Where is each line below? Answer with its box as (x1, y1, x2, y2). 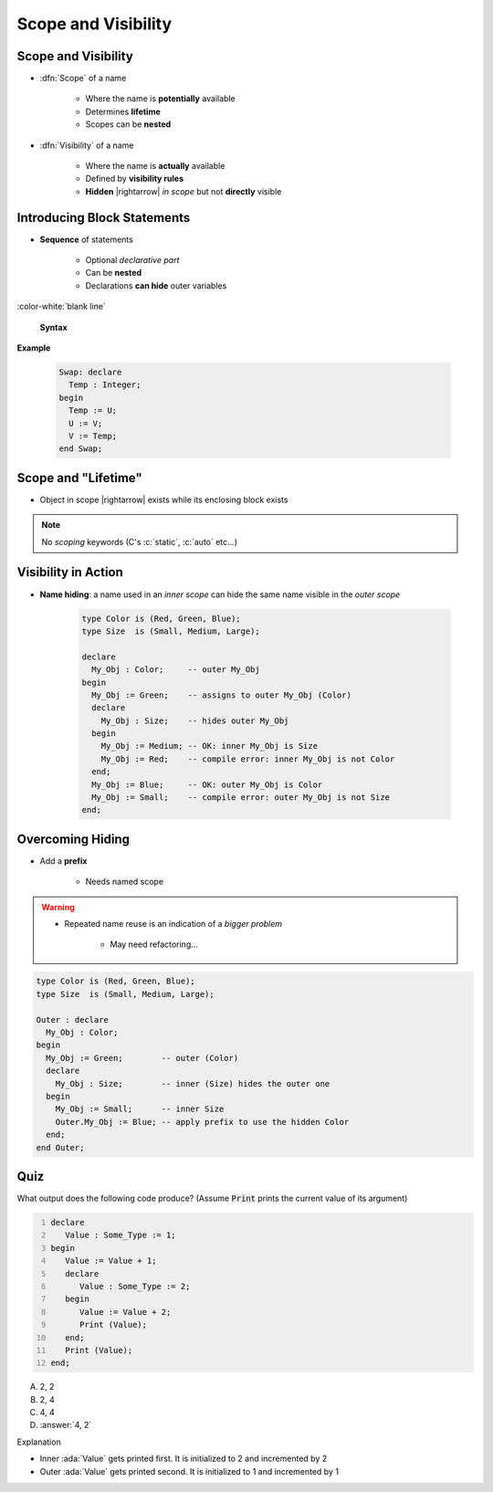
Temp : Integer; (68, 380, 142, 390)
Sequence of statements (39, 234, 134, 245)
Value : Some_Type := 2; (79, 1281, 191, 1291)
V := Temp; (68, 430, 118, 441)
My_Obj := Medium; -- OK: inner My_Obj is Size (100, 741, 319, 751)
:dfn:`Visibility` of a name (39, 140, 134, 151)
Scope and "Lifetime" (16, 470, 142, 486)
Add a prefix (39, 855, 88, 867)
